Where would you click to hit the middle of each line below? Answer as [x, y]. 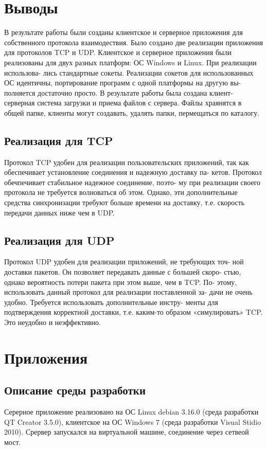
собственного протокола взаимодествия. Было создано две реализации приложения [134, 42]
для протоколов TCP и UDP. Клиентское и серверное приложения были [118, 52]
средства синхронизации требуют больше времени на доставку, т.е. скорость [124, 202]
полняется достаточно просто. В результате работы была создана [106, 92]
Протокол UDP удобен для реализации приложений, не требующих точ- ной [124, 262]
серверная [20, 103]
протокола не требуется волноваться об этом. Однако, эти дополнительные [121, 192]
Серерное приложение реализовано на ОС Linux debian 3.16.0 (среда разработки [131, 412]
